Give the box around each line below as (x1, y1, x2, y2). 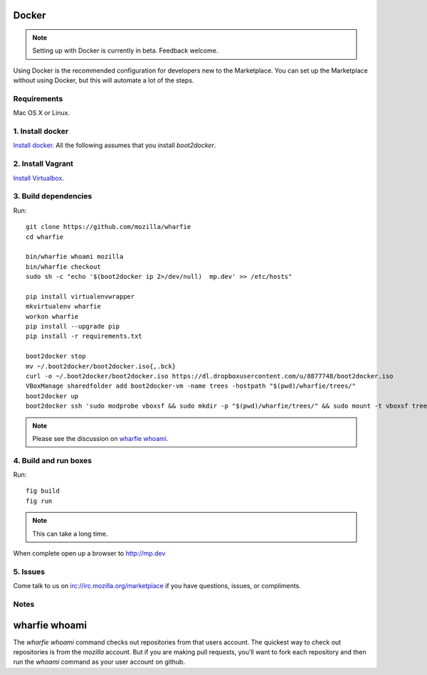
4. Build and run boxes (13, 455, 93, 465)
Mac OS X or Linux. (13, 109, 70, 117)
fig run (26, 496, 53, 505)
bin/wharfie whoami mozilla (26, 253, 124, 261)
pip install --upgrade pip (26, 322, 120, 331)
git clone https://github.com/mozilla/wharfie (26, 223, 191, 231)
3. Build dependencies (13, 191, 93, 201)
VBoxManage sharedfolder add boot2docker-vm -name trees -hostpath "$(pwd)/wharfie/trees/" (26, 382, 356, 390)
